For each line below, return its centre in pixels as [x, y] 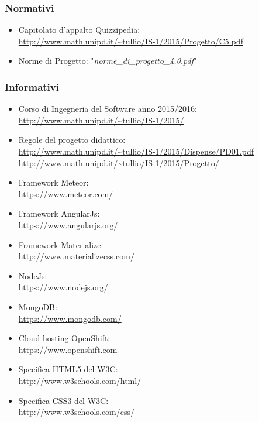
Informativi [32, 86]
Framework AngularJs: [59, 213]
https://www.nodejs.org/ [63, 287]
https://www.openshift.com [68, 349]
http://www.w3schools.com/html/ [80, 380]
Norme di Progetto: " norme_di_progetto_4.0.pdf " [108, 61]
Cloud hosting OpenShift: [64, 338]
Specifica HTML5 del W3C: [68, 369]
